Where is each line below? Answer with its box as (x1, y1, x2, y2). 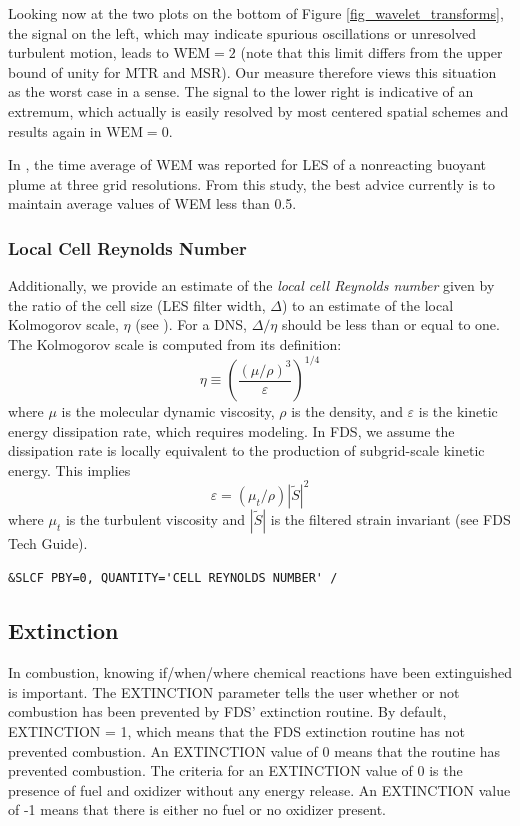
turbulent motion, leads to (8, 42, 169, 63)
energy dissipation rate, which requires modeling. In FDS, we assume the (8, 420, 455, 441)
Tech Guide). (8, 532, 88, 553)
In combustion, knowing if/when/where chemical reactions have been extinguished (8, 662, 512, 683)
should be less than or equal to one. (281, 314, 500, 335)
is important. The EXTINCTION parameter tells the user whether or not (8, 681, 460, 702)
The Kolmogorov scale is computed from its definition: (8, 333, 342, 354)
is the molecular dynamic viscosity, (61, 401, 275, 422)
